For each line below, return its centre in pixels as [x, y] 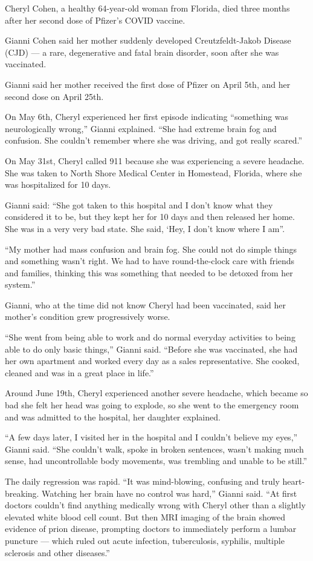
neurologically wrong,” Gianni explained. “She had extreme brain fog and [141, 128]
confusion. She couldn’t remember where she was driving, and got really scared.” [154, 140]
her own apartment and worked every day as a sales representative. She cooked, [152, 361]
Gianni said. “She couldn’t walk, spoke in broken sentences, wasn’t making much [154, 449]
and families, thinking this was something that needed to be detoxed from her [149, 272]
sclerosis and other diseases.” [57, 552]
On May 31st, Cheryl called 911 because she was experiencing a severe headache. [155, 160]
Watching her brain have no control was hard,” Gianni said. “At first [169, 493]
